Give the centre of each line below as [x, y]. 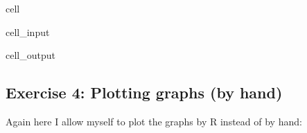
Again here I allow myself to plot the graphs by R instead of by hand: [154, 121]
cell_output [30, 55]
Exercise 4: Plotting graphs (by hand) [144, 92]
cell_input [28, 32]
